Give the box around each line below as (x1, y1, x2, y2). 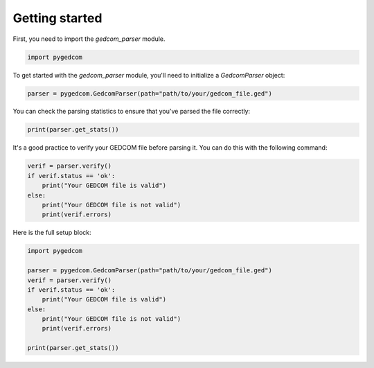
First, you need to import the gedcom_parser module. (12, 35, 166, 43)
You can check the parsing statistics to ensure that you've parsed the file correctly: (12, 107, 251, 116)
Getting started (12, 10, 103, 26)
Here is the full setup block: (12, 229, 91, 237)
